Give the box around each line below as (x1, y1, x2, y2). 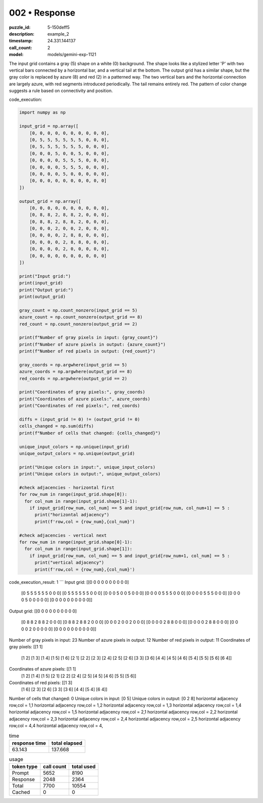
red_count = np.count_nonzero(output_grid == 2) (19, 321, 138, 326)
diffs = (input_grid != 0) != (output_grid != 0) (19, 417, 140, 422)
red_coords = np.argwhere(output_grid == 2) (19, 376, 128, 381)
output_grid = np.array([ (19, 198, 81, 204)
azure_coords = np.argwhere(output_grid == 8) (19, 369, 132, 375)
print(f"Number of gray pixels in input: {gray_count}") (19, 335, 158, 341)
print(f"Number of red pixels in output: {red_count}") (19, 348, 156, 354)
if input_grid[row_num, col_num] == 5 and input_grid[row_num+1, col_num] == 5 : (29, 553, 230, 558)
